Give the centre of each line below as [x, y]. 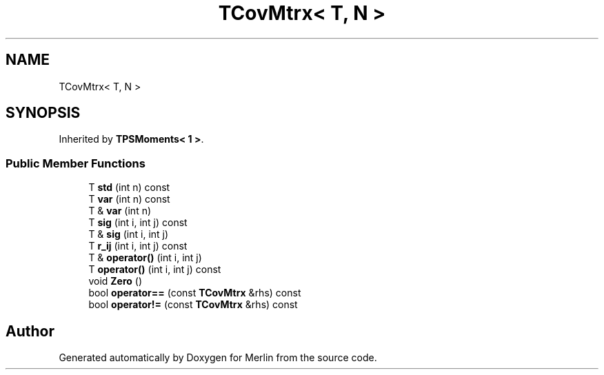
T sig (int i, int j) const [138, 223]
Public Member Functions [75, 163]
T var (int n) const [129, 199]
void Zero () [115, 281]
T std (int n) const [129, 187]
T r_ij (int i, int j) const [138, 246]
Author [30, 331]
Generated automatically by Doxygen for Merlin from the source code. [218, 358]
